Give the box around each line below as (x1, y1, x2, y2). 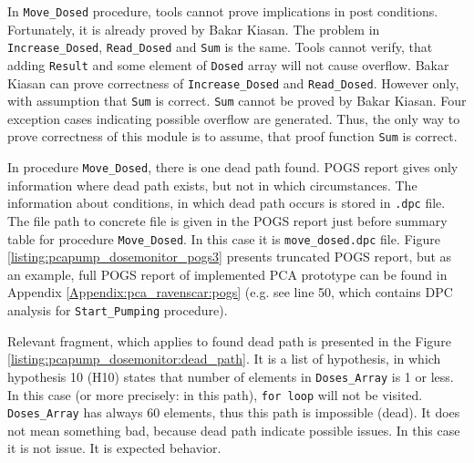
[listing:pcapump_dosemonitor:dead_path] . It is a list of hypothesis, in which (7, 349, 441, 368)
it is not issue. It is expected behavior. (7, 438, 222, 458)
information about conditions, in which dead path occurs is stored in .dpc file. (7, 193, 446, 212)
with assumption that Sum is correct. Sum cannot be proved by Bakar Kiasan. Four (7, 91, 467, 110)
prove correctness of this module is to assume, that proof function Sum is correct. (7, 127, 458, 146)
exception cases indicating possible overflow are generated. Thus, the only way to (7, 108, 460, 128)
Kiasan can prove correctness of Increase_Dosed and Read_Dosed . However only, (7, 73, 459, 92)
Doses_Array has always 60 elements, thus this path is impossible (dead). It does (7, 403, 460, 422)
